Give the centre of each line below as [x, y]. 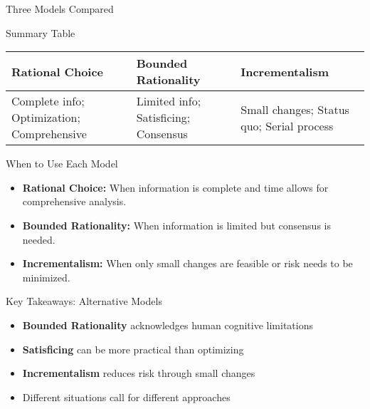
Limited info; [169, 101]
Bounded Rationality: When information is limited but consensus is [176, 225]
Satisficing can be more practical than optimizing [133, 349]
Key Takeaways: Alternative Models [84, 301]
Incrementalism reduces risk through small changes [139, 373]
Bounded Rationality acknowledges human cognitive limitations [168, 325]
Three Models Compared [60, 9]
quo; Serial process [287, 125]
